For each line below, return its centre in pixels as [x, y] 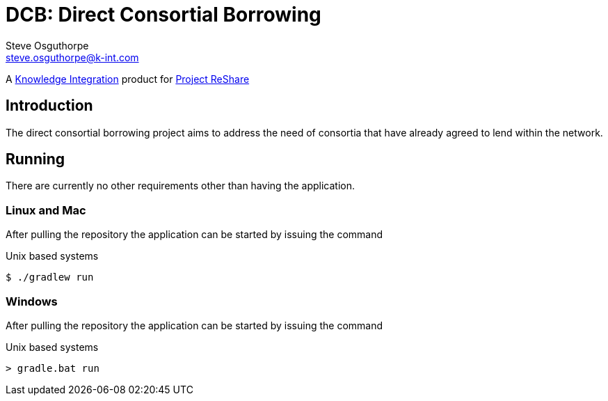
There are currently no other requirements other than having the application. [180, 186]
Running [35, 159]
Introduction [49, 106]
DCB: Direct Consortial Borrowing [163, 15]
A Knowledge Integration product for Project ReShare [128, 79]
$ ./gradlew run [50, 277]
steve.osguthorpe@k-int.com [72, 57]
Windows [32, 301]
